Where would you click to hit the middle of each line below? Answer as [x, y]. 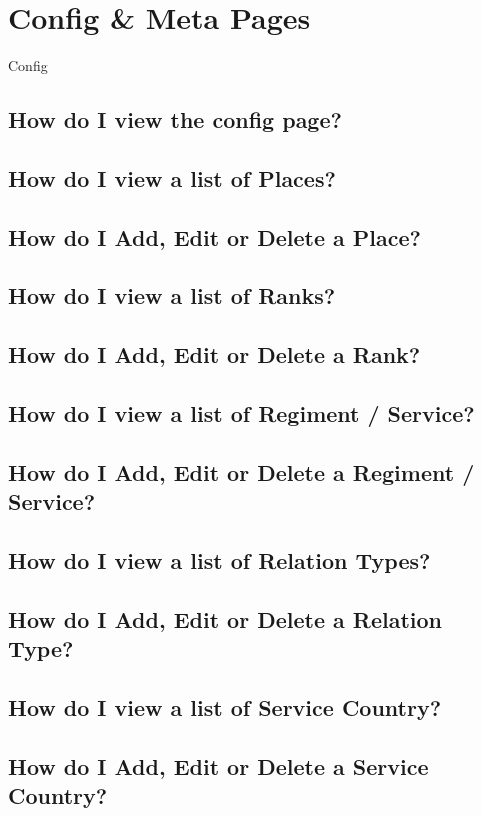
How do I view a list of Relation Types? [219, 559]
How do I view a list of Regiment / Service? [241, 413]
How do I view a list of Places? [172, 177]
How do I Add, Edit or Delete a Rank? [214, 354]
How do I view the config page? [175, 119]
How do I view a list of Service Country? [225, 706]
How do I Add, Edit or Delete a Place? [214, 236]
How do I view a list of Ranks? [172, 295]
